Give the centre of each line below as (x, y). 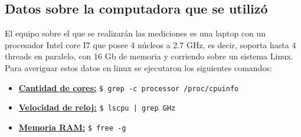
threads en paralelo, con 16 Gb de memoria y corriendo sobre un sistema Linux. (149, 56)
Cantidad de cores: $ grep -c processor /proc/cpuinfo (129, 87)
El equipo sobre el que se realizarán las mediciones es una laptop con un (135, 33)
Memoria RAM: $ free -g (72, 127)
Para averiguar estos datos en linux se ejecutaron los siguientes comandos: (138, 67)
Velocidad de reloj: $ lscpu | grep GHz (97, 107)
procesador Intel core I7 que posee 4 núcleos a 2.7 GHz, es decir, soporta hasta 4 (150, 44)
